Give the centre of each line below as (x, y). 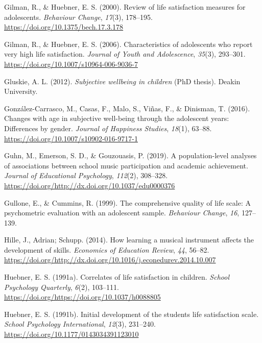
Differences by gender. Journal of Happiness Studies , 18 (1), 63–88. (108, 128)
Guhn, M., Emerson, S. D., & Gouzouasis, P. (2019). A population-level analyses (130, 155)
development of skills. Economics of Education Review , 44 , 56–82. (107, 249)
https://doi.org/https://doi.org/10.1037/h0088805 (82, 297)
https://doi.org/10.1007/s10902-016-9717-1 (71, 138)
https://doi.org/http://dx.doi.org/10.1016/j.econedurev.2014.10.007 (110, 260)
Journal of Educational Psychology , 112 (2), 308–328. (86, 175)
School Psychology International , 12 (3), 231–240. (80, 324)
